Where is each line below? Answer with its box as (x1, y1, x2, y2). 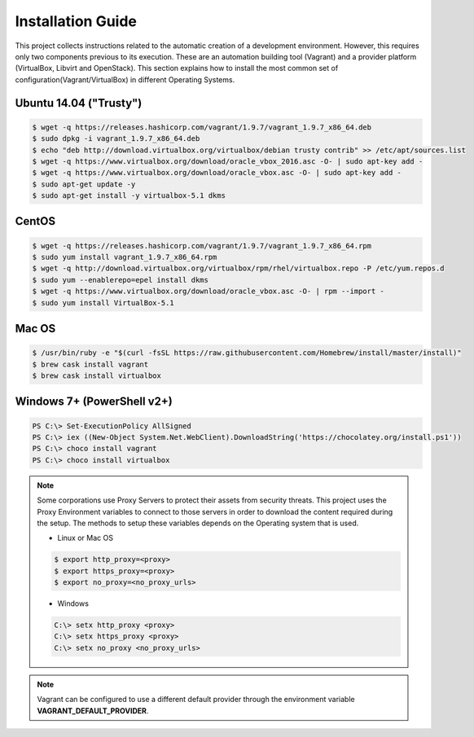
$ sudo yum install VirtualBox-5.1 (32, 298, 174, 307)
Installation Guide (15, 12, 138, 30)
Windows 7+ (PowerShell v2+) (15, 395, 173, 409)
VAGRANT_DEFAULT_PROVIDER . (37, 705, 149, 716)
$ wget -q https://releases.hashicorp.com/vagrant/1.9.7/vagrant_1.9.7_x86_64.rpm (32, 241, 372, 250)
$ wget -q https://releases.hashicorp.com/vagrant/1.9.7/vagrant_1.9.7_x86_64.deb (32, 122, 372, 132)
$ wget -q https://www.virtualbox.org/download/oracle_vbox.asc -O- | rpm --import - (32, 287, 384, 296)
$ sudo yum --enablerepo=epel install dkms (32, 275, 209, 284)
